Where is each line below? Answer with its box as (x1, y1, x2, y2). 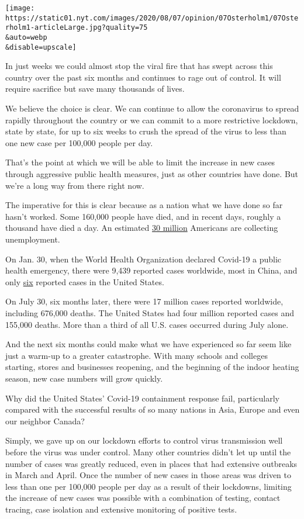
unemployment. (5, 233, 60, 245)
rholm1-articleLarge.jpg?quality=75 (5, 23, 148, 32)
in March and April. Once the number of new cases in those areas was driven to (5, 469, 291, 481)
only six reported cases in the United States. (5, 275, 164, 288)
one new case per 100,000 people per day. (5, 136, 153, 148)
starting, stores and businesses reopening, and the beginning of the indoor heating (5, 361, 299, 373)
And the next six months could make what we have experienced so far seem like (5, 338, 292, 350)
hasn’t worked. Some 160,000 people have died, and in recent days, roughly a (5, 210, 281, 222)
